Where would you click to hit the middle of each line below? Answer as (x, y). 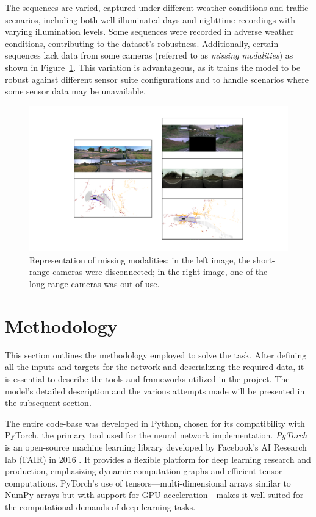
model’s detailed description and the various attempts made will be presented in (155, 390)
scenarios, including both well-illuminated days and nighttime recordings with (150, 19)
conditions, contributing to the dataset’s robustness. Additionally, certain (142, 43)
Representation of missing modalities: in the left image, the (140, 259)
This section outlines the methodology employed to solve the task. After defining (156, 355)
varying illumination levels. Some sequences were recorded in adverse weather (149, 31)
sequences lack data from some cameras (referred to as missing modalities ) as (149, 55)
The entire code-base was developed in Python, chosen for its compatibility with (155, 423)
